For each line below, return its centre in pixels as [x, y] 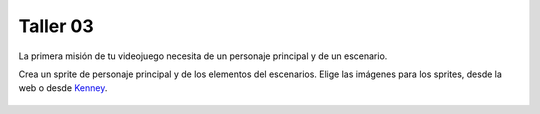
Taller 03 [56, 26]
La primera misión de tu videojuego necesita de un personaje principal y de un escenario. [203, 56]
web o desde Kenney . [63, 88]
